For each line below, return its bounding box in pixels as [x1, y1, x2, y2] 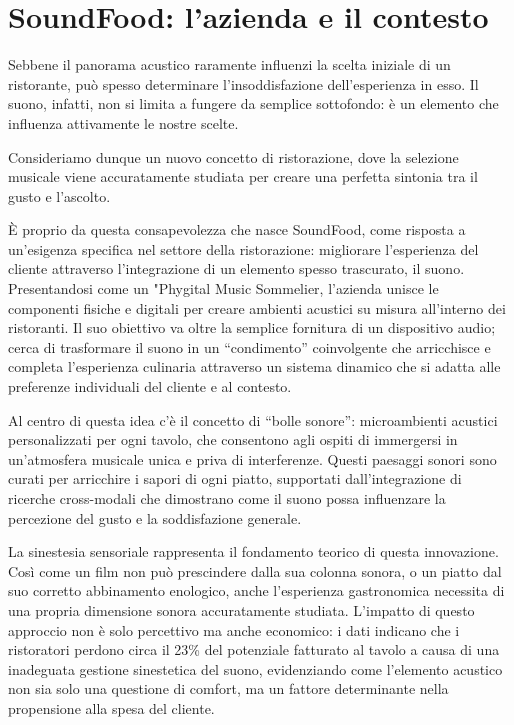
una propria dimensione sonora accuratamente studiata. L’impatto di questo [8, 599, 475, 620]
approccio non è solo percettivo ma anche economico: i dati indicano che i [8, 619, 460, 640]
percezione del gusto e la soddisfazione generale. [8, 507, 302, 528]
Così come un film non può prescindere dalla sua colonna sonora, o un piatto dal [8, 560, 502, 581]
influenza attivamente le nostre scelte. [8, 112, 239, 133]
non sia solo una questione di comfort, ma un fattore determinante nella [8, 678, 449, 699]
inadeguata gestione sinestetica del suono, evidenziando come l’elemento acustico [8, 658, 503, 679]
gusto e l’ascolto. [8, 185, 111, 206]
